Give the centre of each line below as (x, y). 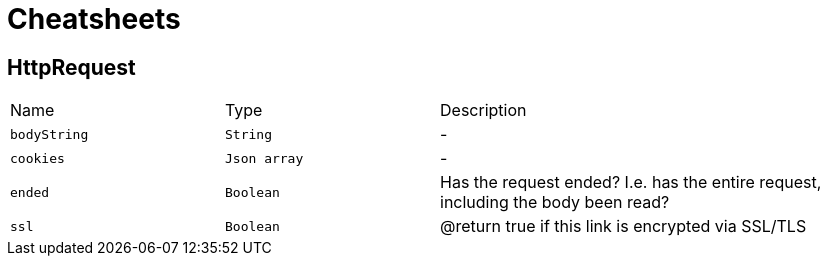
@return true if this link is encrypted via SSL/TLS (623, 226)
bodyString (49, 134)
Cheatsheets (94, 19)
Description (483, 110)
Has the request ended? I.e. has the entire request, (631, 182)
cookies (37, 158)
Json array (264, 158)
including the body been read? (555, 202)
